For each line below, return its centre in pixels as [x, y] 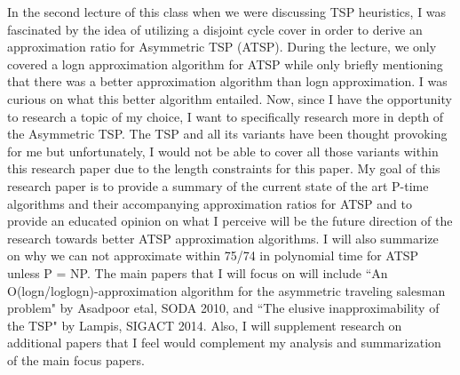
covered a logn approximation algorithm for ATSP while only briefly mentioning [225, 64]
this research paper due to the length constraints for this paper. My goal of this [224, 168]
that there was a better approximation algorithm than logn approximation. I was [227, 81]
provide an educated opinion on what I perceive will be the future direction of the [230, 221]
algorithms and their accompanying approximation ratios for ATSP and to [210, 203]
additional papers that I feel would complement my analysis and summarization [224, 343]
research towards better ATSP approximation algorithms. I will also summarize [223, 238]
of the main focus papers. [76, 359]
